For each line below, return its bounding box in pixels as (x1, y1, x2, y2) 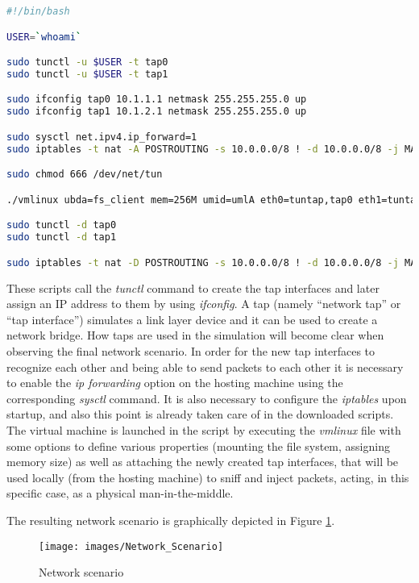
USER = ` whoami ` (6, 31, 82, 43)
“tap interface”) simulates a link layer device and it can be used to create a (6, 310, 378, 327)
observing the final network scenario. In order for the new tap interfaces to (6, 343, 375, 359)
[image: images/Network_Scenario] (39, 540, 224, 552)
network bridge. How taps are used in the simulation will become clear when (6, 327, 384, 344)
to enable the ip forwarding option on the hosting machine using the (6, 374, 343, 391)
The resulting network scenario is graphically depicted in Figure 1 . (6, 511, 335, 528)
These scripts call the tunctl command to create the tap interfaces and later (6, 279, 380, 296)
